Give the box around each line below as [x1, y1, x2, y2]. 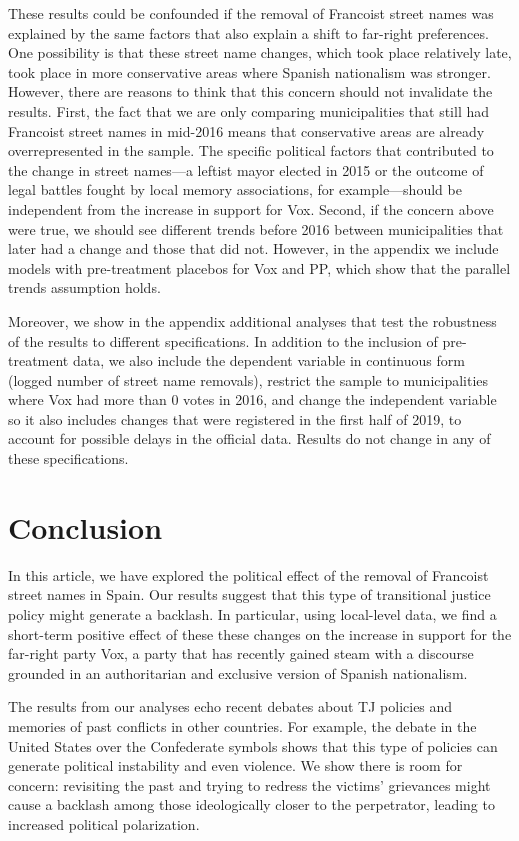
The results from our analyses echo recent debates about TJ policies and [8, 696, 453, 717]
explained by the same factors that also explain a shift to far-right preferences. [8, 22, 489, 43]
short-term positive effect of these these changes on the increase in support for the [8, 623, 512, 644]
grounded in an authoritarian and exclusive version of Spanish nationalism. [8, 662, 468, 683]
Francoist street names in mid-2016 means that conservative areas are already [8, 120, 485, 141]
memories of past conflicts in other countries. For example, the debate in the [8, 715, 477, 736]
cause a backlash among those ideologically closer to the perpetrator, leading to [8, 794, 495, 815]
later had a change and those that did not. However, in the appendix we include [8, 238, 499, 259]
